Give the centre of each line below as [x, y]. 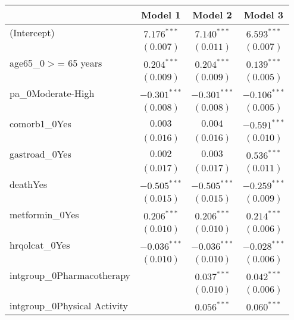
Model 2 [212, 15]
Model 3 [263, 15]
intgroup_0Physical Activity [69, 305]
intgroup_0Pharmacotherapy [70, 275]
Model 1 [161, 15]
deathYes [29, 184]
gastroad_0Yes [40, 154]
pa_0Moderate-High [52, 93]
